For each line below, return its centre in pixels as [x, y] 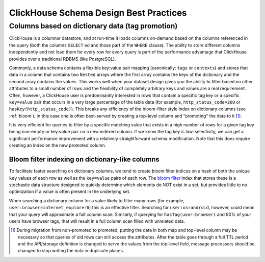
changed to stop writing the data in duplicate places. [71, 251]
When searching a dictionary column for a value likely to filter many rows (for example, [97, 200]
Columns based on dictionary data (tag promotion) [93, 26]
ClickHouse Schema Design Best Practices [98, 13]
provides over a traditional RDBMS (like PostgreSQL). [63, 59]
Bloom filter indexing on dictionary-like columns [84, 159]
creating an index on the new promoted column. [58, 145]
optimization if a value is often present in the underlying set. [70, 191]
